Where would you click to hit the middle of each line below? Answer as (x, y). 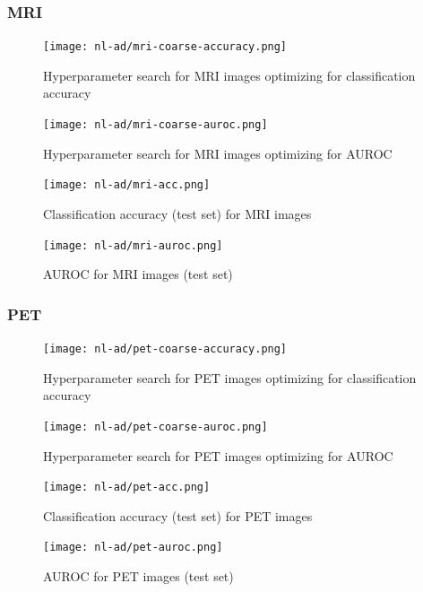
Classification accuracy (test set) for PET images (178, 515)
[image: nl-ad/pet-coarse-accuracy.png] (165, 349)
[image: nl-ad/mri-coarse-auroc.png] (155, 125)
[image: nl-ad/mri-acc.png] (127, 185)
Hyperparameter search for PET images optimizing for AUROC (218, 455)
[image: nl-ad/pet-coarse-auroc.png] (155, 427)
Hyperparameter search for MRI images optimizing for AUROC (218, 153)
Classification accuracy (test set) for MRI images (177, 213)
